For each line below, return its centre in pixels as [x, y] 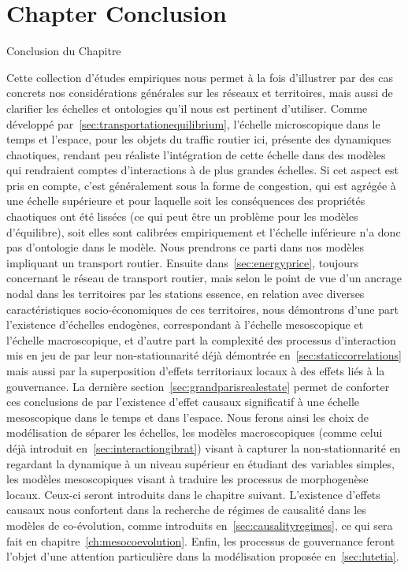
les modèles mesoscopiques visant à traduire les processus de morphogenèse [187, 479]
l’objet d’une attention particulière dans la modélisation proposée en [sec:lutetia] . [203, 556]
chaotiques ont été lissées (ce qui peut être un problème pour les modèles [182, 216]
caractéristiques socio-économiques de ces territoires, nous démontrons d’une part [202, 309]
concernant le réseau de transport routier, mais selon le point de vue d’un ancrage [204, 278]
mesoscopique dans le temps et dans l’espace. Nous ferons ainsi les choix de [188, 417]
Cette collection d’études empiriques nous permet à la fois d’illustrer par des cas [200, 77]
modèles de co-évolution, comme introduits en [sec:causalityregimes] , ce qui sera [200, 525]
